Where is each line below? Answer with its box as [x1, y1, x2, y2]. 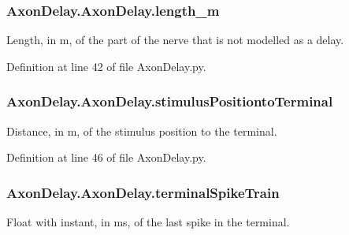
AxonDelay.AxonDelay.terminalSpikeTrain [6, 182, 280, 202]
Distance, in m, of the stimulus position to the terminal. [6, 122, 277, 139]
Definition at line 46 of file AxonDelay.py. [6, 149, 206, 166]
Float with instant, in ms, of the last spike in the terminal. [6, 214, 290, 230]
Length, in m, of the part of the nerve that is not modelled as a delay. [6, 32, 344, 48]
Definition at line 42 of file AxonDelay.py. [6, 58, 206, 74]
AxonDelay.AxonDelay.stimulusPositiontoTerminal [6, 91, 333, 111]
